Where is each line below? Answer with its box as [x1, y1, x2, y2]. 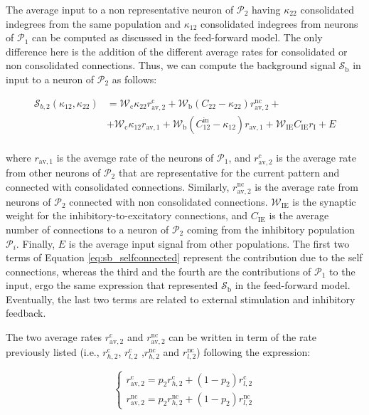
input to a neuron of [6, 71, 95, 86]
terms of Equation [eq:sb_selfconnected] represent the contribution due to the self [6, 250, 363, 265]
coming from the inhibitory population [186, 221, 355, 236]
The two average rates [6, 330, 102, 345]
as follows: [112, 71, 157, 86]
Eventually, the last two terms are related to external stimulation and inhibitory [6, 291, 355, 306]
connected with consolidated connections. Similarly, [6, 179, 230, 194]
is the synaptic [292, 194, 356, 209]
